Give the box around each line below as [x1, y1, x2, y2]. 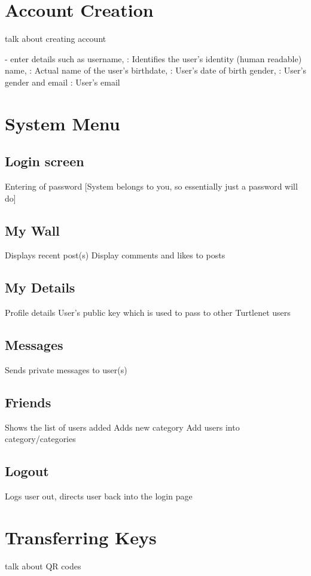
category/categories [5, 432, 76, 445]
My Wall [5, 221, 60, 239]
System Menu [5, 111, 120, 135]
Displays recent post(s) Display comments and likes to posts [5, 249, 225, 261]
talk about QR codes [5, 559, 81, 572]
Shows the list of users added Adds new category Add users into [5, 420, 240, 433]
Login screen [5, 152, 84, 170]
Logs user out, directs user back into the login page [5, 490, 193, 502]
